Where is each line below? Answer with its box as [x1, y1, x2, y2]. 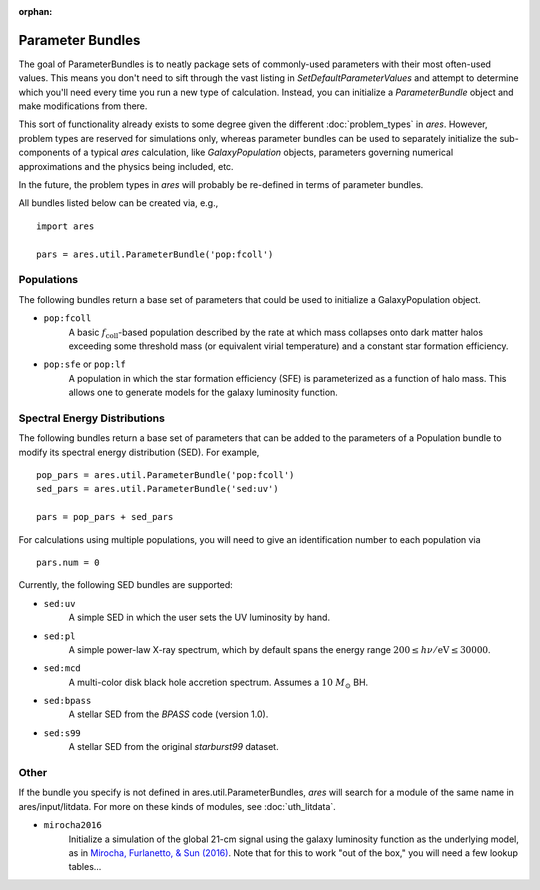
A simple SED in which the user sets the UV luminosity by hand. [68, 611, 330, 624]
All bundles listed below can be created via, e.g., [18, 197, 219, 209]
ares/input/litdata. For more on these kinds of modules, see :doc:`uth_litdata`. [18, 800, 337, 812]
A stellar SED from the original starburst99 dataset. [68, 741, 279, 753]
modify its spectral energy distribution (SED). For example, [18, 446, 260, 458]
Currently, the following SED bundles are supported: [18, 579, 234, 591]
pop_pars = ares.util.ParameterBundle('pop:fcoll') [36, 470, 295, 480]
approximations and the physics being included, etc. [18, 160, 234, 172]
